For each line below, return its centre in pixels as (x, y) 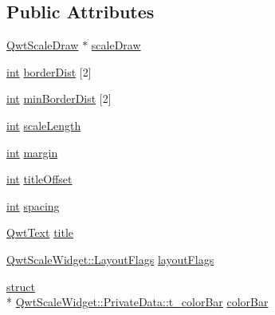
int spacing (33, 205)
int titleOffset (39, 179)
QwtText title (40, 232)
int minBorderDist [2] (59, 98)
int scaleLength (44, 125)
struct (21, 286)
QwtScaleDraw (43, 45)
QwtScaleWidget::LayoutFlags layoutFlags (110, 259)
